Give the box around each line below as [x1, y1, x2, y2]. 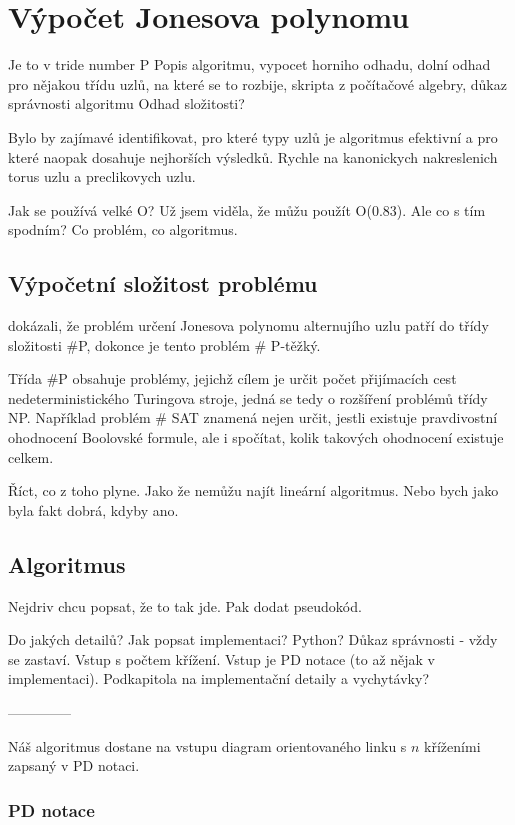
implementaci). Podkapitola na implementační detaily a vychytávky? [8, 668, 429, 689]
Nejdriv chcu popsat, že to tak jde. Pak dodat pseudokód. [8, 595, 362, 616]
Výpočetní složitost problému [8, 268, 318, 299]
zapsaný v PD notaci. [8, 755, 140, 776]
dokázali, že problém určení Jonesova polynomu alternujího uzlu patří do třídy [8, 315, 489, 336]
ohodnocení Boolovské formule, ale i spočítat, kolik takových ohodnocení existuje [8, 427, 504, 448]
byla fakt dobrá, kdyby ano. [8, 499, 179, 520]
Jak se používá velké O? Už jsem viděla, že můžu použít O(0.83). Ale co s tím [8, 199, 486, 220]
